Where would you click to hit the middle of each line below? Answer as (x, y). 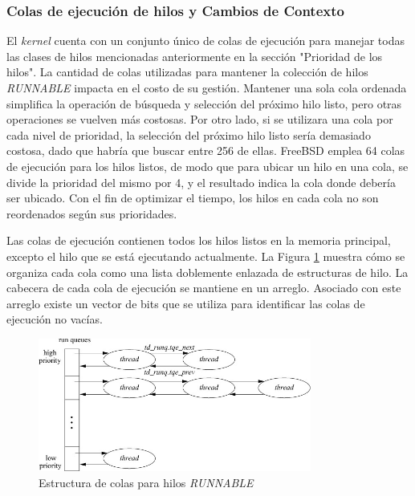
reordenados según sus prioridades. (92, 213)
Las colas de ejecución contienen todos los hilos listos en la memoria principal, (199, 240)
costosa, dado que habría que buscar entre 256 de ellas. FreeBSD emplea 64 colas (206, 150)
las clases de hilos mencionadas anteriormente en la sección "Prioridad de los (195, 56)
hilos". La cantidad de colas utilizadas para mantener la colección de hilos (187, 72)
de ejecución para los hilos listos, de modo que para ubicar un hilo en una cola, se (207, 166)
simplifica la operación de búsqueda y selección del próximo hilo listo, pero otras (204, 103)
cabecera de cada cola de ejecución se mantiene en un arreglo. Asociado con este (204, 288)
